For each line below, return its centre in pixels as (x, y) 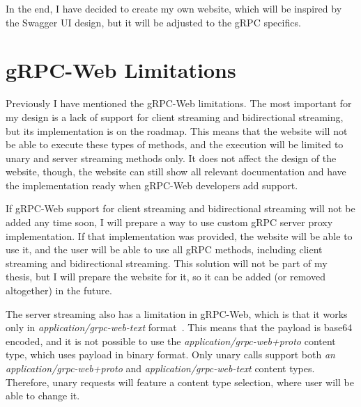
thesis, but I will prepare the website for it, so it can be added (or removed (166, 277)
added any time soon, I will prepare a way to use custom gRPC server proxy (169, 222)
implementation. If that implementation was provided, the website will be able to (179, 236)
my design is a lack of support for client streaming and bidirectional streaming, (175, 117)
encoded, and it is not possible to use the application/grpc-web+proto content (171, 341)
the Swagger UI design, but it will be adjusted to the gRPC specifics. (153, 22)
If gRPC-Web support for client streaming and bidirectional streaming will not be (180, 208)
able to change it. (43, 396)
